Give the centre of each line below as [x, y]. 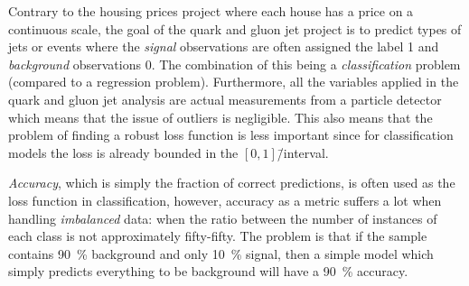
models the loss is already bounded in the [123, 152]
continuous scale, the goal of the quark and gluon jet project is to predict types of [235, 28]
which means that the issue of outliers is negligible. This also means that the [220, 117]
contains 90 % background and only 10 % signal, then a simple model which [221, 253]
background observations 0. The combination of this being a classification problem [234, 64]
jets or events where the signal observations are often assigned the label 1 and [224, 46]
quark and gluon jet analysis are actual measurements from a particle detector [225, 99]
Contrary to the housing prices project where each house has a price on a [211, 11]
